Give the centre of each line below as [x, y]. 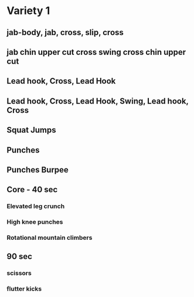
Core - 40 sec [32, 190]
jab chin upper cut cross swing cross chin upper [96, 52]
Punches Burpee [38, 170]
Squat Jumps [31, 130]
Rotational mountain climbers [50, 238]
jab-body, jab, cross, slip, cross [65, 32]
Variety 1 [28, 11]
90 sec [20, 256]
